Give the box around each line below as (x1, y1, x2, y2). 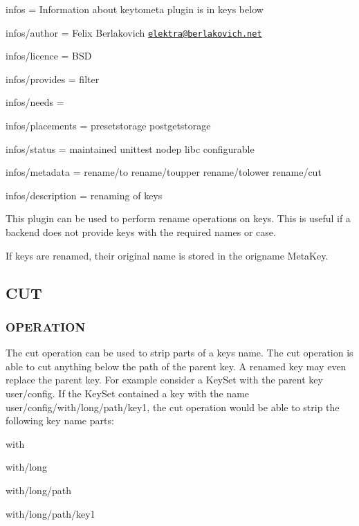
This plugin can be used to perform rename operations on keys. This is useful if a (6, 211, 351, 226)
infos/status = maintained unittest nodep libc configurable (6, 141, 255, 156)
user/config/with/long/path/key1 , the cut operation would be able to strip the (6, 399, 340, 414)
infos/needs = (6, 95, 64, 109)
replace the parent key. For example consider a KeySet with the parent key (6, 372, 323, 387)
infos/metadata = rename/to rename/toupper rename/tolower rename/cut (6, 165, 322, 179)
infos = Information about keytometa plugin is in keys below (6, 2, 264, 16)
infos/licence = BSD (6, 48, 92, 63)
